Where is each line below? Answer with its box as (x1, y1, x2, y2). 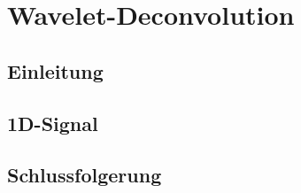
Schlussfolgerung (7, 161, 162, 189)
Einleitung (7, 57, 104, 84)
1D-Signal (7, 109, 98, 136)
